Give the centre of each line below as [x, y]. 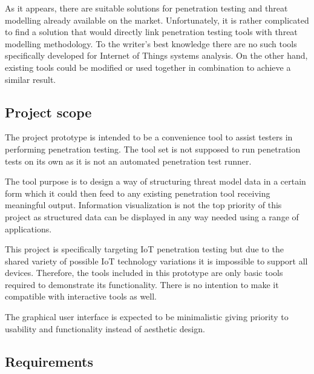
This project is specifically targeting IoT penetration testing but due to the [144, 249]
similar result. [31, 79]
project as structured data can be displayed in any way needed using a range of [152, 216]
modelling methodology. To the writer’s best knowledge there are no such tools [151, 43]
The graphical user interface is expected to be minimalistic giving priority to [147, 317]
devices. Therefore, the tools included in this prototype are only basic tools [144, 273]
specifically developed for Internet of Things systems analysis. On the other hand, [156, 55]
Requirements [49, 361]
